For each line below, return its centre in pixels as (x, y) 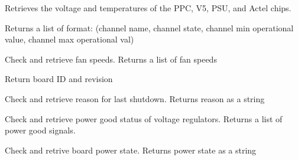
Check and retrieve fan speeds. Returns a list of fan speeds (111, 59)
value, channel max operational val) (69, 39)
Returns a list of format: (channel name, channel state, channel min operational (149, 27)
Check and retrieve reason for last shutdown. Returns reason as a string (135, 98)
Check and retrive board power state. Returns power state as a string (131, 150)
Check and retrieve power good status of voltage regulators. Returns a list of (144, 118)
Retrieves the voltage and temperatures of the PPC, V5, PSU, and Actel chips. (148, 8)
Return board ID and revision (59, 79)
